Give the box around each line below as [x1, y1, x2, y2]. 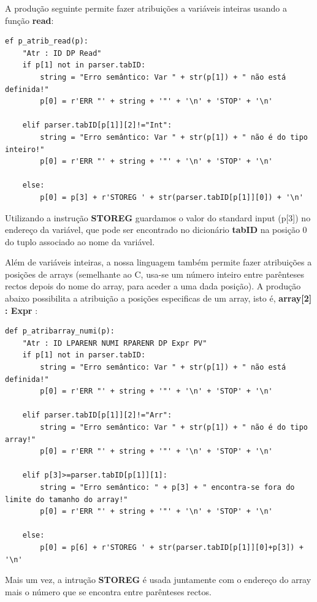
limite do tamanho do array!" [5, 495, 128, 504]
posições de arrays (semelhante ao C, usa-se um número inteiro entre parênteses [5, 267, 305, 280]
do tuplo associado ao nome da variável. [5, 235, 155, 248]
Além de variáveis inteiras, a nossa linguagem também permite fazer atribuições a [5, 256, 312, 269]
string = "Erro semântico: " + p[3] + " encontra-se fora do [40, 482, 295, 492]
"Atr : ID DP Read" [22, 48, 102, 58]
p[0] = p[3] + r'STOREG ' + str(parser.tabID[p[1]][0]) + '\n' [40, 192, 304, 202]
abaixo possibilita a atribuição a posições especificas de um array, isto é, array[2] [5, 292, 312, 305]
